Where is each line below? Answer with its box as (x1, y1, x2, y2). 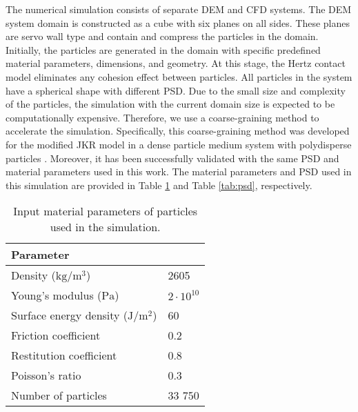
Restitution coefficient (11, 347, 117, 364)
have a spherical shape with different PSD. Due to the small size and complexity (6, 83, 346, 97)
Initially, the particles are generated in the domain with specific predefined (6, 42, 321, 57)
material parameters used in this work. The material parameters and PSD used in (6, 164, 352, 179)
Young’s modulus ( (11, 287, 102, 304)
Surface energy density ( (11, 307, 128, 324)
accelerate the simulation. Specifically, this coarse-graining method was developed (6, 124, 350, 138)
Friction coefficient (11, 327, 101, 344)
